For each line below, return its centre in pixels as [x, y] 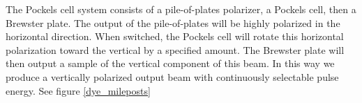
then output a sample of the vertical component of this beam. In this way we [170, 63]
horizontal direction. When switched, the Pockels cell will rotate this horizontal [175, 36]
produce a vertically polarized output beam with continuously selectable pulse [172, 76]
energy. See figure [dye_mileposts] [78, 90]
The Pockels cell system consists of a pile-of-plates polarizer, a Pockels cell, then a [181, 9]
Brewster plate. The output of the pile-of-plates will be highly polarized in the [173, 22]
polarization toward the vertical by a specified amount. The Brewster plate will [175, 49]
